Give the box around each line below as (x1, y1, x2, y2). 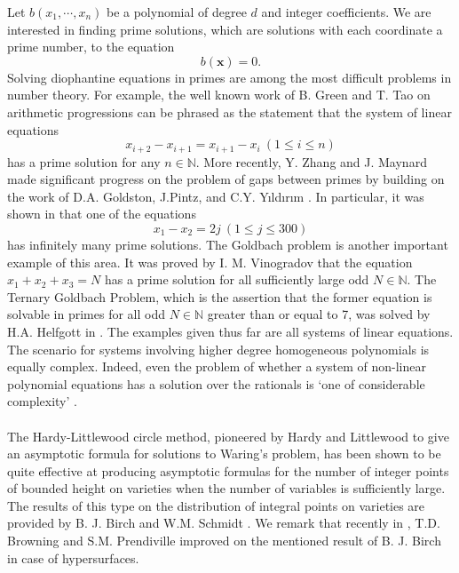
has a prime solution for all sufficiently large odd (104, 270, 369, 289)
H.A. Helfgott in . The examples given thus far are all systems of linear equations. (7, 322, 454, 340)
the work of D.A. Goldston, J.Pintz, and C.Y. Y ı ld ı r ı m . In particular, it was (7, 187, 424, 205)
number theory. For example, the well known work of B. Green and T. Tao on (7, 85, 431, 104)
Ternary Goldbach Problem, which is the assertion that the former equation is (7, 287, 432, 306)
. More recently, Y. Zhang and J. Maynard (195, 152, 427, 171)
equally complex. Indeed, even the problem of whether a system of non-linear (7, 357, 426, 376)
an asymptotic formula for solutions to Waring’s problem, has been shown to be (7, 444, 441, 463)
